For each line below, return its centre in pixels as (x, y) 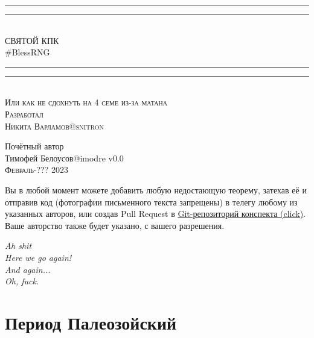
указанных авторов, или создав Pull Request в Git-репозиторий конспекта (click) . (155, 214)
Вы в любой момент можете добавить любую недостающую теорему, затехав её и (156, 189)
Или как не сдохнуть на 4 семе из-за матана (86, 102)
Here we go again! (38, 257)
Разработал (24, 114)
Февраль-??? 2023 (37, 170)
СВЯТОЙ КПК (32, 40)
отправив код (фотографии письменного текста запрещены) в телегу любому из (151, 202)
